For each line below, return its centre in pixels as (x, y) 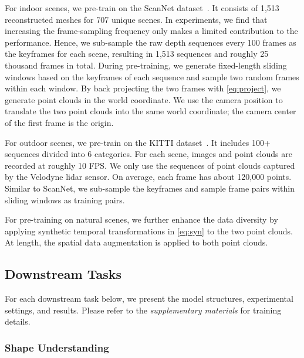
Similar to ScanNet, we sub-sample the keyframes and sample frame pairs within (150, 188)
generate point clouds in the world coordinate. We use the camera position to (144, 99)
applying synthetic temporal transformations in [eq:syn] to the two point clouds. (149, 231)
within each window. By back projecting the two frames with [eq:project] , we (143, 88)
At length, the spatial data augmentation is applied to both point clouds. (136, 242)
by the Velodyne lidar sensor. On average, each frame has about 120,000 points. (148, 177)
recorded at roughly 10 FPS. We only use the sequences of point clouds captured (150, 165)
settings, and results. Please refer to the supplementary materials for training (143, 310)
